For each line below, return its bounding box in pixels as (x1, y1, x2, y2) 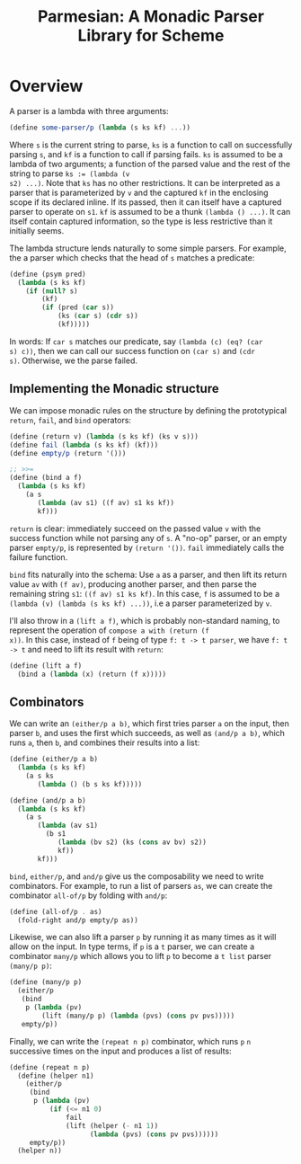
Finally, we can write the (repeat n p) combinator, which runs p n (9, 1035, 252, 1046)
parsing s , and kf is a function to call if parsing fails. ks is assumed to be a (9, 148, 283, 159)
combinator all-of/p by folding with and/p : (9, 890, 168, 901)
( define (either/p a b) (9, 755, 99, 764)
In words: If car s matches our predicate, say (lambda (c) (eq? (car (9, 335, 263, 347)
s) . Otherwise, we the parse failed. (9, 355, 137, 366)
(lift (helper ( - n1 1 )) (66, 1121, 159, 1130)
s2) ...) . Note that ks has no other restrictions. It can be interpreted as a (9, 177, 280, 188)
